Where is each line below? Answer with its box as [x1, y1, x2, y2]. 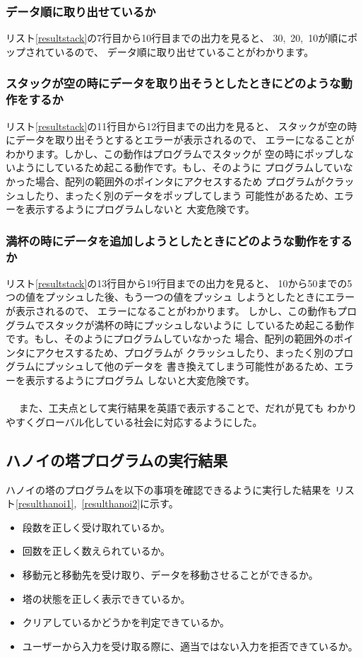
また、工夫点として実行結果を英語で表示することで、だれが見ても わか [18, 400, 347, 415]
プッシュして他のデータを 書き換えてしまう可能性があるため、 [44, 359, 335, 374]
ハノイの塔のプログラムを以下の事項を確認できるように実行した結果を [6, 482, 332, 497]
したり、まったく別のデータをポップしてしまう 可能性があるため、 [25, 187, 335, 202]
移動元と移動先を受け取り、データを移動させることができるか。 [22, 567, 319, 582]
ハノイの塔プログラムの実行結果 [6, 449, 228, 471]
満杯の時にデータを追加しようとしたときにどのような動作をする [6, 231, 352, 249]
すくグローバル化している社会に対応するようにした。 [15, 414, 263, 429]
